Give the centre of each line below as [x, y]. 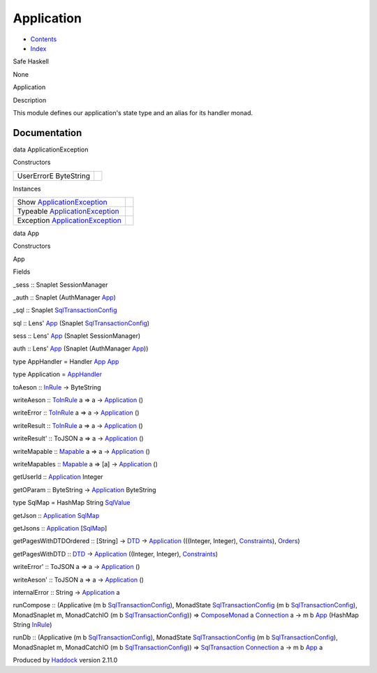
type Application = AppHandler [58, 374]
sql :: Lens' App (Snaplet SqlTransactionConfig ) [81, 323]
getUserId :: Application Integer [58, 477]
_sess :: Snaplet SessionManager [60, 284]
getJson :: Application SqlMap [56, 515]
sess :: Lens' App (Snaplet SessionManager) [77, 336]
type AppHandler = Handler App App [66, 361]
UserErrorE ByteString [54, 176]
